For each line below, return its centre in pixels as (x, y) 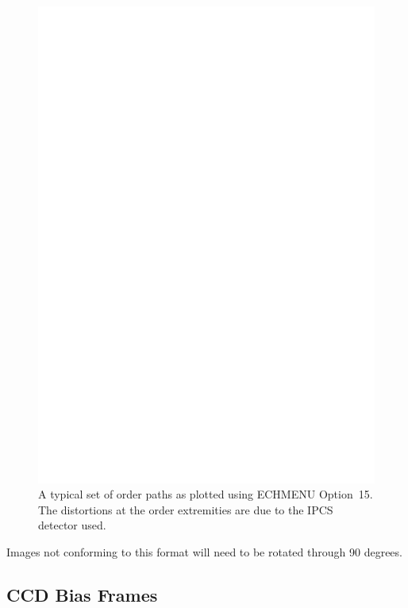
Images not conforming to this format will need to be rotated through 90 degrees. (204, 551)
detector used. (72, 525)
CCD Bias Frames (82, 594)
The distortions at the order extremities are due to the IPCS (186, 509)
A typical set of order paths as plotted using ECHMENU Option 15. (206, 494)
